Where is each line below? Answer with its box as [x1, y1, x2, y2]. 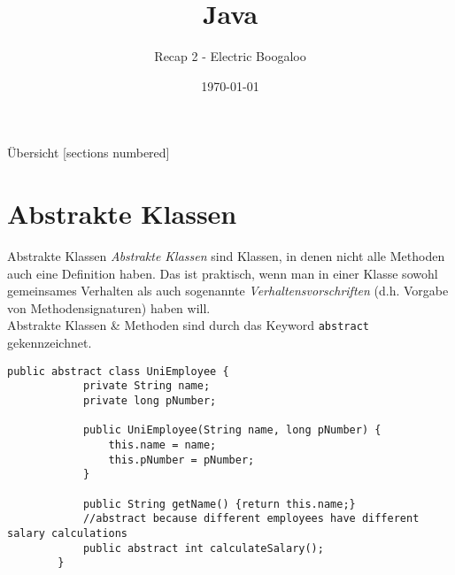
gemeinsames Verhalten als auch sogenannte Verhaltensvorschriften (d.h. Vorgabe [7, 281, 449, 300]
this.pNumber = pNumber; [108, 453, 255, 466]
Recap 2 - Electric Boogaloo [154, 47, 306, 65]
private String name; [82, 379, 211, 393]
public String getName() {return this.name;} [82, 497, 356, 510]
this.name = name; [108, 438, 217, 451]
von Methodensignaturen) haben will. [7, 298, 211, 317]
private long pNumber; [82, 394, 217, 407]
